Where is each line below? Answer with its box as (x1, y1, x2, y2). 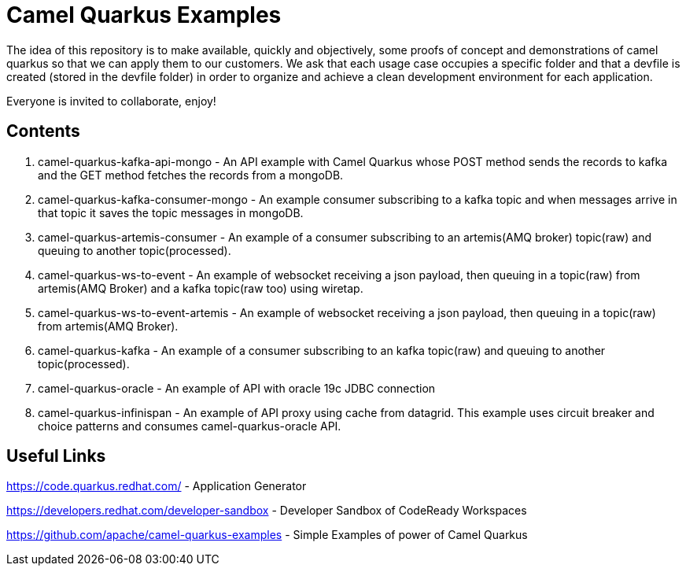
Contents (6, 121, 80, 142)
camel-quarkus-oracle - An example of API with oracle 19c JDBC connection (38, 381, 436, 395)
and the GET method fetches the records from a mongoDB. (38, 168, 344, 182)
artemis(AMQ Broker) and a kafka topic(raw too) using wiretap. (38, 281, 363, 295)
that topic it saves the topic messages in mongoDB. (38, 205, 304, 220)
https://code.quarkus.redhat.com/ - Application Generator (6, 479, 307, 493)
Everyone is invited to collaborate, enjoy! (6, 94, 216, 108)
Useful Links (6, 446, 106, 467)
